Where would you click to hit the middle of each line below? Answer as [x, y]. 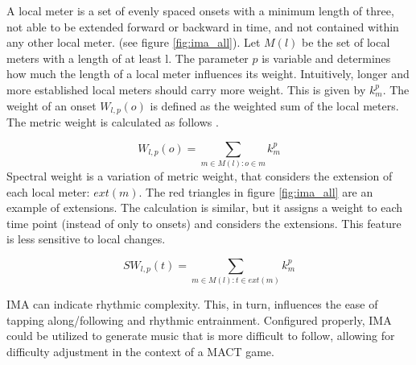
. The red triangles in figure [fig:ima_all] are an [256, 191]
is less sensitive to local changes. [86, 239]
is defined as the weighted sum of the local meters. [274, 105]
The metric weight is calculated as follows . [113, 122]
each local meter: [48, 191]
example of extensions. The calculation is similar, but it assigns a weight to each [205, 207]
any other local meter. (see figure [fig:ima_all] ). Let [134, 42]
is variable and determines [326, 58]
